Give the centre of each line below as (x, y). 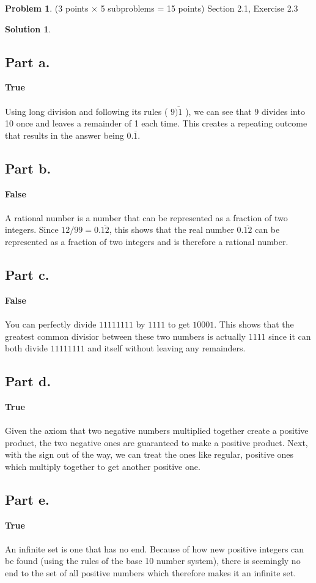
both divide (27, 348)
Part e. (27, 499)
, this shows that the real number (171, 229)
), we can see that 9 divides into (245, 111)
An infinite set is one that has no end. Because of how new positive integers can (155, 548)
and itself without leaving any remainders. (167, 348)
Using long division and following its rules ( (86, 111)
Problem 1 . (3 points (47, 8)
